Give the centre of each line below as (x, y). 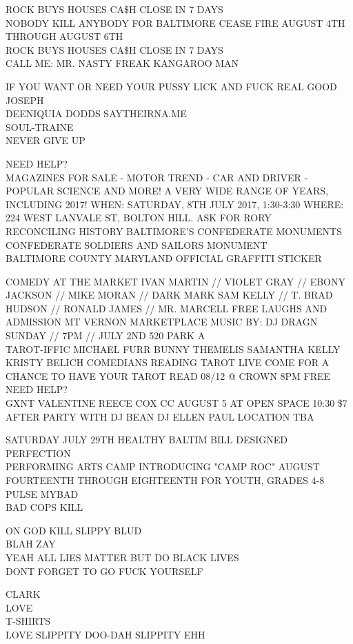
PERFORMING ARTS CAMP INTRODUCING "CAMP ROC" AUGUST (163, 466)
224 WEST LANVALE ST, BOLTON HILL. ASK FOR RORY (139, 218)
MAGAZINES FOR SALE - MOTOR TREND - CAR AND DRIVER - (157, 177)
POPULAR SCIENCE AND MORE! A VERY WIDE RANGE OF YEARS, (167, 191)
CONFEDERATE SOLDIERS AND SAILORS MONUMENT (137, 244)
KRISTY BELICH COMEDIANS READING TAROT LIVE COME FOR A (168, 362)
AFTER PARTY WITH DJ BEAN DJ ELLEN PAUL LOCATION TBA (160, 416)
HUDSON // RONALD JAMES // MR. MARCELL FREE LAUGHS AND (167, 308)
